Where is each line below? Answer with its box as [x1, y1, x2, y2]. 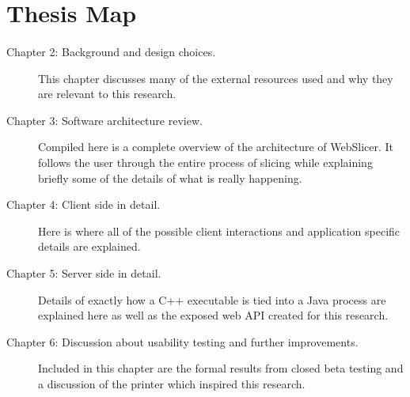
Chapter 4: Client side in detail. [6, 196, 161, 213]
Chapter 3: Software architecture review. [6, 112, 203, 128]
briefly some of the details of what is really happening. [38, 169, 302, 186]
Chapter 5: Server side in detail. [6, 264, 161, 281]
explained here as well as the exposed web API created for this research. [38, 307, 389, 323]
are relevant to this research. [38, 85, 177, 102]
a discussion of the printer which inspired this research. [38, 375, 306, 391]
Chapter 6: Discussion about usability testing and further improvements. [6, 333, 359, 350]
